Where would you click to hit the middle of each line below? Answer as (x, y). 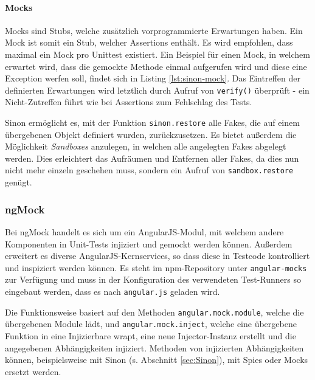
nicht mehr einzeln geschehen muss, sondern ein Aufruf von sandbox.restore (149, 170)
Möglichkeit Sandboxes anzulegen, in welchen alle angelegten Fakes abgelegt (146, 146)
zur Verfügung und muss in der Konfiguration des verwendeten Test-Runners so (153, 279)
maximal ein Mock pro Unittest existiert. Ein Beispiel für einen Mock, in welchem (157, 54)
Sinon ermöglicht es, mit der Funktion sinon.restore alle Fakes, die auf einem (152, 123)
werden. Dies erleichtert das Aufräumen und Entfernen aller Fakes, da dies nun (152, 158)
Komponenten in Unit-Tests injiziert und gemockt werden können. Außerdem (149, 244)
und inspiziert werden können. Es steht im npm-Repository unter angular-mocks (156, 267)
